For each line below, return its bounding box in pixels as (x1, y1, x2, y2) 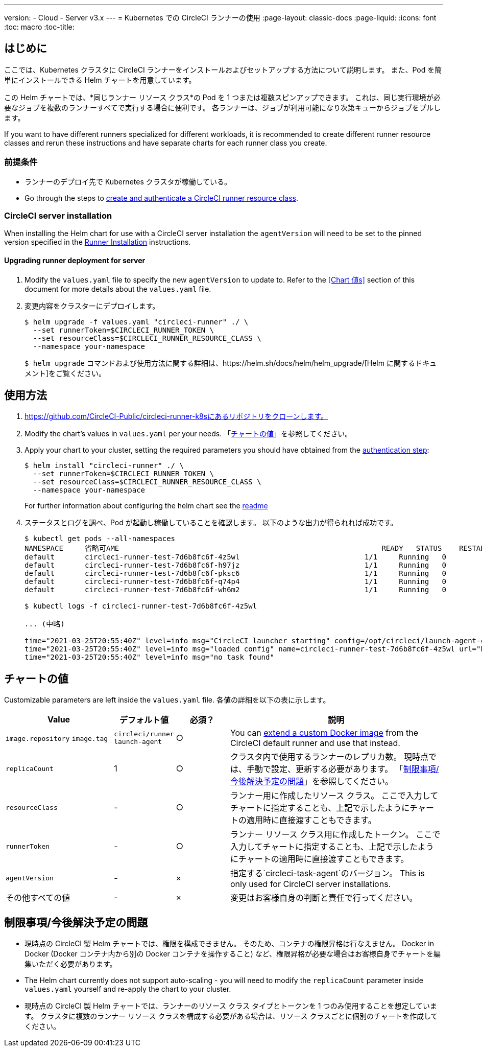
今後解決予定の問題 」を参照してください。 (230, 776, 393, 787)
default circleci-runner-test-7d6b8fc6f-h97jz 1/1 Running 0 (25, 561, 447, 570)
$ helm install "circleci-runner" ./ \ (25, 461, 184, 470)
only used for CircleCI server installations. (230, 879, 391, 890)
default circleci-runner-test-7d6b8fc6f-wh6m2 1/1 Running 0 (25, 586, 447, 594)
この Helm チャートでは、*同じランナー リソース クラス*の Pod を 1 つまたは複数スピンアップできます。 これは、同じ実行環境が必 (4, 92, 441, 102)
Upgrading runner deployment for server (4, 255, 146, 265)
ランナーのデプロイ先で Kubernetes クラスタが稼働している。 (25, 177, 232, 186)
